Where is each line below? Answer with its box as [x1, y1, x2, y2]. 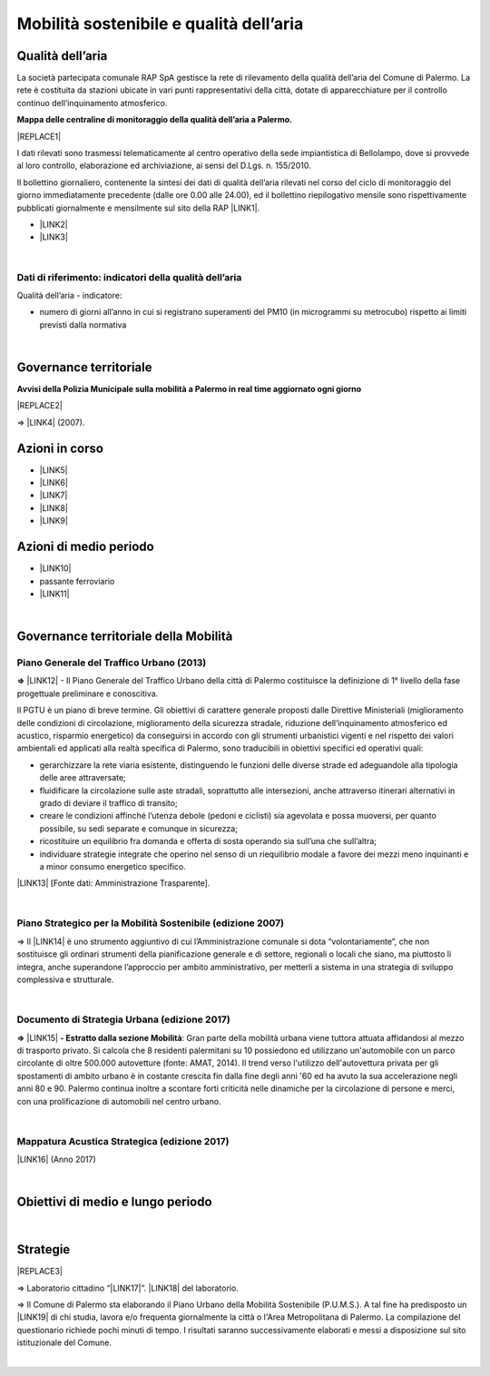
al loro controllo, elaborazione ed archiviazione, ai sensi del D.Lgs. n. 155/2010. [16, 160, 312, 172]
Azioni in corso [16, 440, 104, 456]
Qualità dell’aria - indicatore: [16, 290, 122, 300]
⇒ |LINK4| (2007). [16, 417, 85, 428]
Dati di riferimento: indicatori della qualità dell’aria [16, 270, 242, 283]
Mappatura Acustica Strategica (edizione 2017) [16, 1135, 230, 1147]
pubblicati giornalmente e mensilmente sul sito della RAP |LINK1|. [16, 202, 260, 213]
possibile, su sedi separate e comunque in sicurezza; [39, 822, 238, 834]
